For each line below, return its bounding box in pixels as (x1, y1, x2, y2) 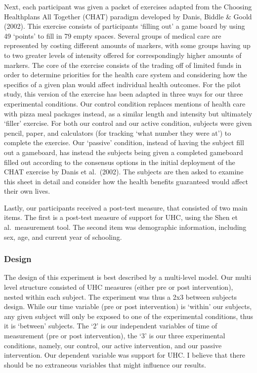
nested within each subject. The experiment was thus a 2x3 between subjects (4, 291, 237, 302)
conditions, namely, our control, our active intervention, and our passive (4, 340, 222, 350)
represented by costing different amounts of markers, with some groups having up (4, 40, 251, 51)
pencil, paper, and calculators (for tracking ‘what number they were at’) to (4, 127, 231, 138)
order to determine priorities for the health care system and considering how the (4, 69, 247, 80)
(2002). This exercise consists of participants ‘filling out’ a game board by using (4, 21, 245, 31)
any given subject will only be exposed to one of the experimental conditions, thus (4, 311, 253, 321)
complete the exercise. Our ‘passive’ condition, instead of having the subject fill (4, 137, 244, 148)
